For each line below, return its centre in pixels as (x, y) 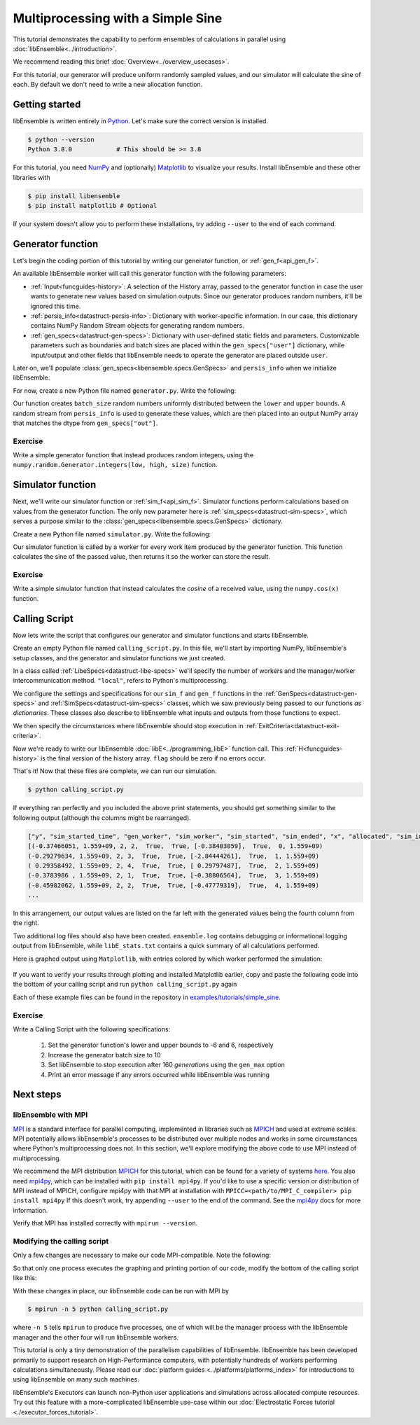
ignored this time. (56, 306)
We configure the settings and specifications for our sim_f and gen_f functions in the (138, 693)
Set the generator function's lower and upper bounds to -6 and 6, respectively (161, 1045)
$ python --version (61, 140)
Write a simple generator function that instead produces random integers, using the (133, 455)
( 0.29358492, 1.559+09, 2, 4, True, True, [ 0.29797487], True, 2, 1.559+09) (174, 866)
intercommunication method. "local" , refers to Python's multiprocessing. (120, 681)
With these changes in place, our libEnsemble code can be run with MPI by (121, 1291)
